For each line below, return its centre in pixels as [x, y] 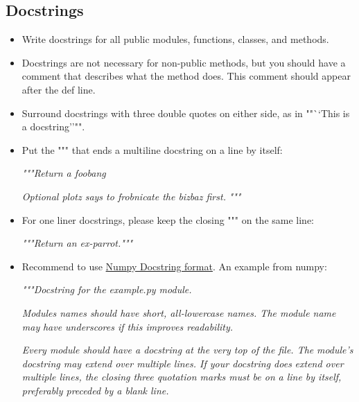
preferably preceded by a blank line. [95, 390]
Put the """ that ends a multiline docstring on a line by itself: [152, 149]
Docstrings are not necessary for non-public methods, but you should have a [184, 62]
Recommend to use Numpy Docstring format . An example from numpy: [174, 266]
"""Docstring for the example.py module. [107, 289]
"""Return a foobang [64, 173]
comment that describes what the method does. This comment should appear [186, 76]
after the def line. [59, 89]
